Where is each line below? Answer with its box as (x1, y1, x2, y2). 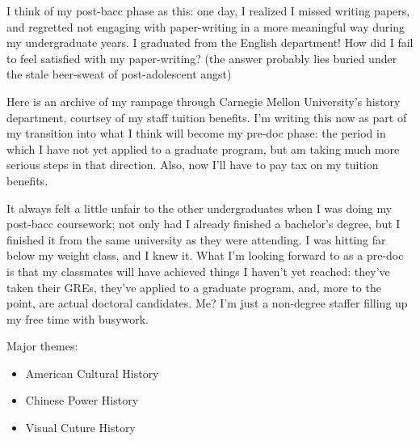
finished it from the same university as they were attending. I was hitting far (6, 231, 386, 248)
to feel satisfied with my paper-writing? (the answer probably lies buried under (6, 49, 397, 66)
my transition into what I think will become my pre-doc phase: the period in (6, 125, 386, 142)
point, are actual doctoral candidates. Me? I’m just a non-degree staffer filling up (6, 295, 408, 312)
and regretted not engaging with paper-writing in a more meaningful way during (6, 18, 405, 35)
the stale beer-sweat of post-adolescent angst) (6, 66, 232, 83)
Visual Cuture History (25, 419, 136, 436)
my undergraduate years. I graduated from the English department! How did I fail (6, 34, 414, 51)
